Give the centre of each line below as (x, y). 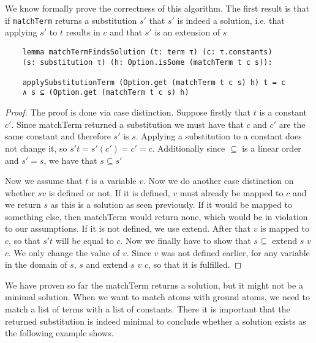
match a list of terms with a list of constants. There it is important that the (148, 309)
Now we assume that (44, 181)
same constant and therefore (58, 136)
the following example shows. (59, 333)
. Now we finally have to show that (186, 241)
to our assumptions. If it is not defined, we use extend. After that (128, 228)
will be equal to (85, 241)
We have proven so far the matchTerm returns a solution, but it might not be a (154, 285)
